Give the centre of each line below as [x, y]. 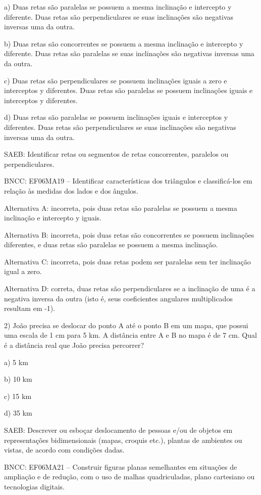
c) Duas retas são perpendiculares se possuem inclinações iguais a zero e [116, 80]
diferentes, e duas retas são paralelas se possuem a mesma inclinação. [111, 244]
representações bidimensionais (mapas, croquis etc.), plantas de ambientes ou [123, 440]
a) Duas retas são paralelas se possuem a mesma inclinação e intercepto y [118, 7]
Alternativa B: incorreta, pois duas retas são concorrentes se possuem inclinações [129, 234]
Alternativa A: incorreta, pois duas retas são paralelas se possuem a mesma [121, 208]
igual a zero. [23, 271]
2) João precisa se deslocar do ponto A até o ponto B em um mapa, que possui [126, 325]
